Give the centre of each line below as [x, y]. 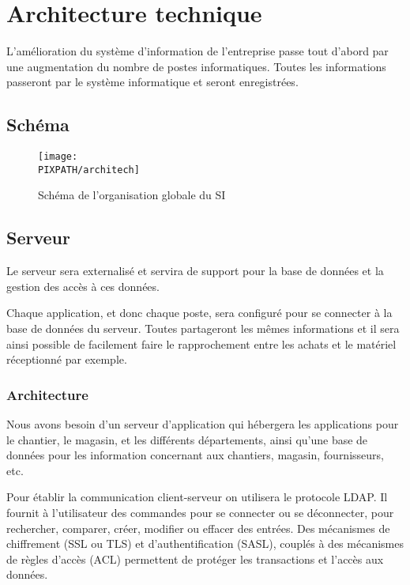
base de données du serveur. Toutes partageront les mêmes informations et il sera [203, 328]
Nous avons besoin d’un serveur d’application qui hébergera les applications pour [203, 424]
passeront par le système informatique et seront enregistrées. [152, 82]
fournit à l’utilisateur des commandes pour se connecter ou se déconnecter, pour [200, 512]
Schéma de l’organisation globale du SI [132, 195]
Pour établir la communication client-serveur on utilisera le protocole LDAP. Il [197, 497]
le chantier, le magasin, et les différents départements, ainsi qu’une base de [187, 439]
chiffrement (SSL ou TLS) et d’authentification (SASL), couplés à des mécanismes [205, 543]
